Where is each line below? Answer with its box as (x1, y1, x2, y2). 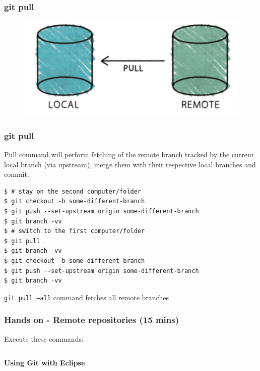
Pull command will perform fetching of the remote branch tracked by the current (4, 149, 254, 160)
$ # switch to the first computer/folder (4, 227, 145, 235)
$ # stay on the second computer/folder (4, 188, 142, 195)
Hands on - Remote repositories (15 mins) (4, 313, 179, 326)
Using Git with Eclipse (4, 357, 85, 368)
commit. (4, 169, 29, 179)
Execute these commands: (4, 333, 84, 344)
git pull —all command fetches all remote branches (4, 292, 169, 302)
